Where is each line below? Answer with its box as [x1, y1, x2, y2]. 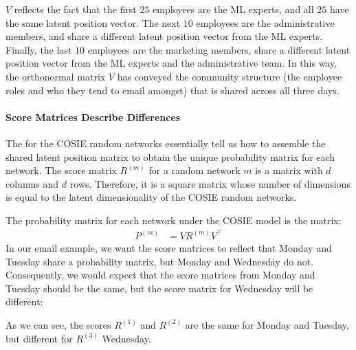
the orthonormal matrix [5, 69, 106, 83]
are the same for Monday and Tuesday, [185, 317, 349, 331]
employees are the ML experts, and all [153, 2, 314, 16]
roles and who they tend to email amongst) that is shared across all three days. [5, 83, 340, 97]
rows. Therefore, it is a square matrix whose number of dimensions [69, 176, 351, 190]
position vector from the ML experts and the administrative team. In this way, [5, 56, 337, 70]
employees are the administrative [196, 15, 335, 30]
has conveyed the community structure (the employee [117, 69, 342, 83]
